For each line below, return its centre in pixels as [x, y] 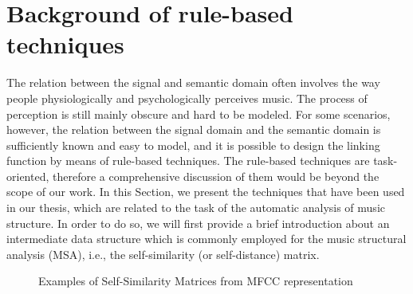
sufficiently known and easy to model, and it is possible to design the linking [193, 145]
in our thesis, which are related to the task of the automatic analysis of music [196, 208]
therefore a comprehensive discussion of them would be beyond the [216, 176]
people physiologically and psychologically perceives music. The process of [187, 98]
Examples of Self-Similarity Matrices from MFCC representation [196, 281]
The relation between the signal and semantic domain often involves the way [193, 82]
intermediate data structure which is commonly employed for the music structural [206, 239]
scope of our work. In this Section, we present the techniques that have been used [206, 192]
